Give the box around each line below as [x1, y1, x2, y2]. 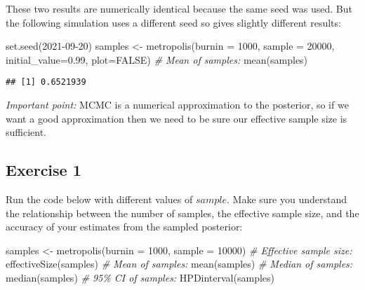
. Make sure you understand [227, 192, 347, 207]
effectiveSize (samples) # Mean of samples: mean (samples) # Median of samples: [6, 256, 353, 271]
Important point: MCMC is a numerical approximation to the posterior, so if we [6, 97, 349, 112]
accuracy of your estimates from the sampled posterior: [6, 219, 243, 234]
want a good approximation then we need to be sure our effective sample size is [6, 111, 347, 125]
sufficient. [6, 125, 47, 139]
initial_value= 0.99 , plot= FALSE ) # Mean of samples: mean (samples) [6, 52, 308, 67]
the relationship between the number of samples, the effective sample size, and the [6, 205, 359, 220]
